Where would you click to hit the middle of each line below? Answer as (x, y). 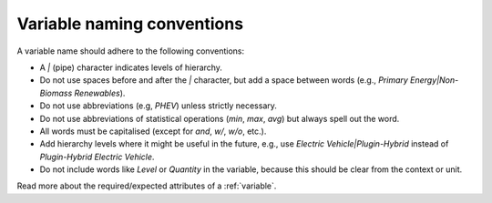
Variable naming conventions (130, 24)
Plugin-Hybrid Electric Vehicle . (97, 157)
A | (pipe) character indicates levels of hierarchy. (131, 67)
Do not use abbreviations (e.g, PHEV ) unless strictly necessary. (159, 106)
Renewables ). (100, 93)
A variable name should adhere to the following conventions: (131, 51)
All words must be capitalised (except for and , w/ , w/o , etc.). (153, 131)
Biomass (56, 93)
